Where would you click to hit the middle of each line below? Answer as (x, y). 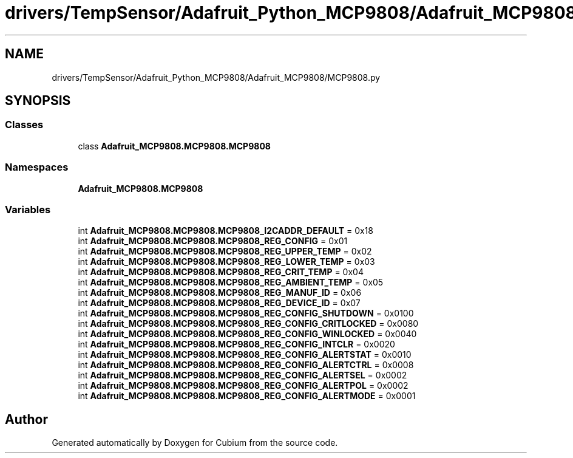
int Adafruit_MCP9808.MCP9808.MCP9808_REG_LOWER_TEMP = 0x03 (226, 262)
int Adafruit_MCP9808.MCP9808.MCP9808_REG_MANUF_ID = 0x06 (220, 293)
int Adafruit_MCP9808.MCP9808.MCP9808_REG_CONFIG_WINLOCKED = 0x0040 (247, 334)
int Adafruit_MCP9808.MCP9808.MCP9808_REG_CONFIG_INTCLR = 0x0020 (236, 344)
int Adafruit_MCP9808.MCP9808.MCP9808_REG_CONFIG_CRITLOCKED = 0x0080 (248, 324)
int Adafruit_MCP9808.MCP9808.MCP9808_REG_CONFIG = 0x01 (213, 241)
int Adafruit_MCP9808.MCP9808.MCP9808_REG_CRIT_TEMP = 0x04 (221, 272)
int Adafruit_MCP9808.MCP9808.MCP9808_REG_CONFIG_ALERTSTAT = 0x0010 (245, 355)
